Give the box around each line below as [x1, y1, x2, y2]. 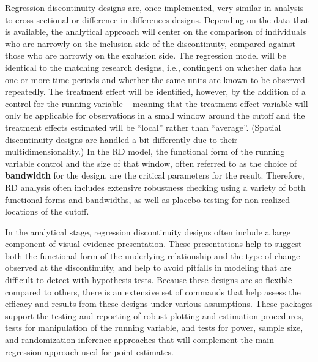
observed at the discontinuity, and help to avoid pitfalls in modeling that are [5, 261, 292, 274]
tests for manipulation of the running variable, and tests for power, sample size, [5, 321, 303, 334]
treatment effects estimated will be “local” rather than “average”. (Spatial [5, 120, 281, 133]
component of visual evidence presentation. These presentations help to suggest [5, 237, 302, 250]
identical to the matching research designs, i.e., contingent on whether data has [5, 61, 302, 73]
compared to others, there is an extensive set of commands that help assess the [5, 285, 301, 298]
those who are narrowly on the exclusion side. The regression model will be [5, 49, 286, 62]
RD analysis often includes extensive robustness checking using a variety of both [5, 180, 306, 193]
